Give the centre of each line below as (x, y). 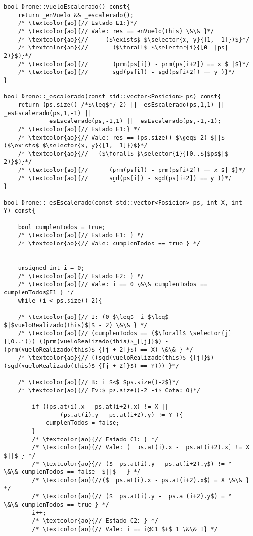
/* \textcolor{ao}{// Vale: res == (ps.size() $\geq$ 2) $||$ (121, 137)
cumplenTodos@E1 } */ (39, 292)
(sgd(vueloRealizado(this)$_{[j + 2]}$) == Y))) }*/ (92, 366)
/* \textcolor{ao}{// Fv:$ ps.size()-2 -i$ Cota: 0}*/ (109, 390)
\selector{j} (211, 333)
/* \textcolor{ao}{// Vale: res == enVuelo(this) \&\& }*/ (116, 31)
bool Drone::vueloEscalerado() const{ (67, 7)
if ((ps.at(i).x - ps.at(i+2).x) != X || (100, 407)
